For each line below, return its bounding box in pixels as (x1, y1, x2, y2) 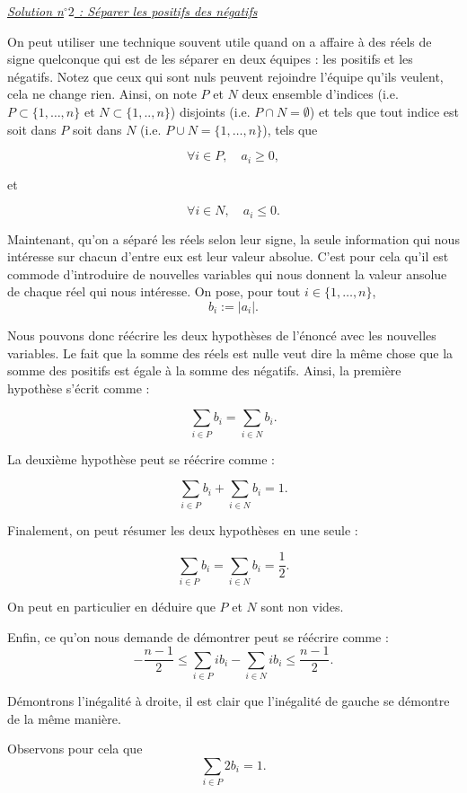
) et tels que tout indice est (309, 101, 459, 120)
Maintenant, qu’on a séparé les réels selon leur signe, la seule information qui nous (7, 229, 460, 248)
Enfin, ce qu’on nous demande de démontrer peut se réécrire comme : (7, 627, 389, 646)
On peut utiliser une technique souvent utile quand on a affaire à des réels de (7, 31, 432, 50)
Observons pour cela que (7, 739, 143, 758)
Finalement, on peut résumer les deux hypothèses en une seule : (7, 520, 358, 539)
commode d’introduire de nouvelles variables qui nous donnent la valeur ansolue (7, 264, 447, 283)
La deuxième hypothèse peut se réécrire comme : (7, 449, 275, 468)
